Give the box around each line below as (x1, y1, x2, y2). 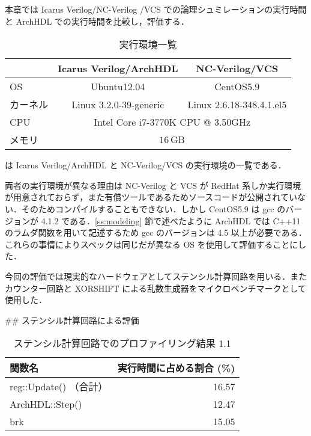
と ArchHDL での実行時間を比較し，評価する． (5, 14, 189, 27)
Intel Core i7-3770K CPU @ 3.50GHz (94, 115, 250, 129)
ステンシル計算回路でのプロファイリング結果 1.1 (13, 336, 231, 351)
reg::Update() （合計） (10, 379, 108, 394)
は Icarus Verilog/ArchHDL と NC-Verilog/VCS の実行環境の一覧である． (5, 159, 286, 171)
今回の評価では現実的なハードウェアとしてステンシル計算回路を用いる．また (5, 269, 307, 282)
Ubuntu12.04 (91, 79, 145, 94)
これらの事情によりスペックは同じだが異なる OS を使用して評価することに (5, 238, 298, 250)
